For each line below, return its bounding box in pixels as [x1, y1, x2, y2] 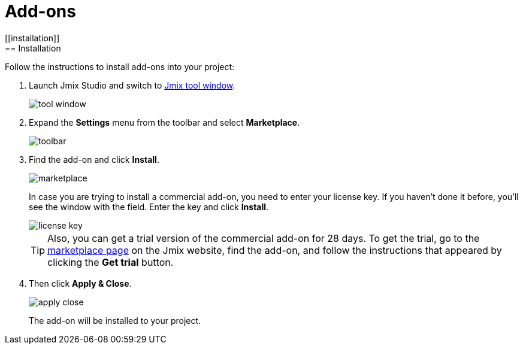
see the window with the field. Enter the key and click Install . [29, 201, 269, 212]
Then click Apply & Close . [29, 278, 132, 289]
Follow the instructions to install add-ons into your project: [5, 61, 235, 72]
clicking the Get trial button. [47, 256, 174, 268]
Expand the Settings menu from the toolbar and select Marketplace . [29, 117, 300, 128]
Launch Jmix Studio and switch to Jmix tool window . [29, 80, 235, 90]
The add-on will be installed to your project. [29, 315, 201, 326]
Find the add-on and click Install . [29, 154, 159, 165]
